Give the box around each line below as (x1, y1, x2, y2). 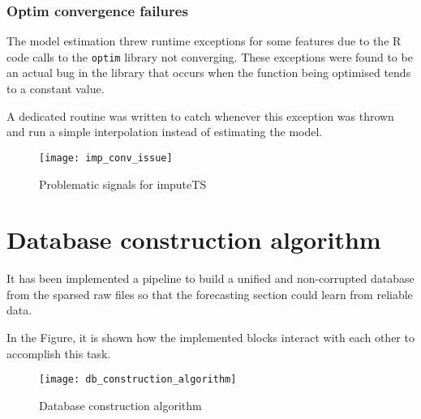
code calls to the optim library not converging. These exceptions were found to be (6, 48, 413, 65)
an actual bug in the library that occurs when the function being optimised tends (6, 64, 411, 81)
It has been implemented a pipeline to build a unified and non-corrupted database (6, 270, 415, 287)
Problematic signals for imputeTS (39, 175, 207, 192)
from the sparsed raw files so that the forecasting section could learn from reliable (6, 285, 413, 302)
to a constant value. (6, 80, 105, 97)
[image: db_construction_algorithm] (39, 374, 237, 386)
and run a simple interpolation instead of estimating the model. (6, 123, 323, 140)
